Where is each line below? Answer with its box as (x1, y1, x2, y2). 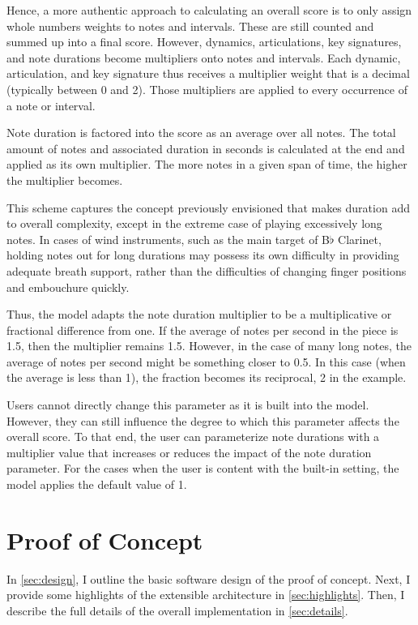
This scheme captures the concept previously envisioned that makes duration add (6, 199, 410, 216)
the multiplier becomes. (6, 171, 123, 188)
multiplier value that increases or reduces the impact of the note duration (6, 443, 372, 460)
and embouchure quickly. (6, 278, 130, 295)
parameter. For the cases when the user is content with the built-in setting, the (6, 460, 399, 477)
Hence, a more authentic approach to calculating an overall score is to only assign (6, 2, 412, 18)
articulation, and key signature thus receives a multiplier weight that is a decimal (6, 65, 410, 82)
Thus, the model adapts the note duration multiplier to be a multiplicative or (6, 306, 392, 323)
